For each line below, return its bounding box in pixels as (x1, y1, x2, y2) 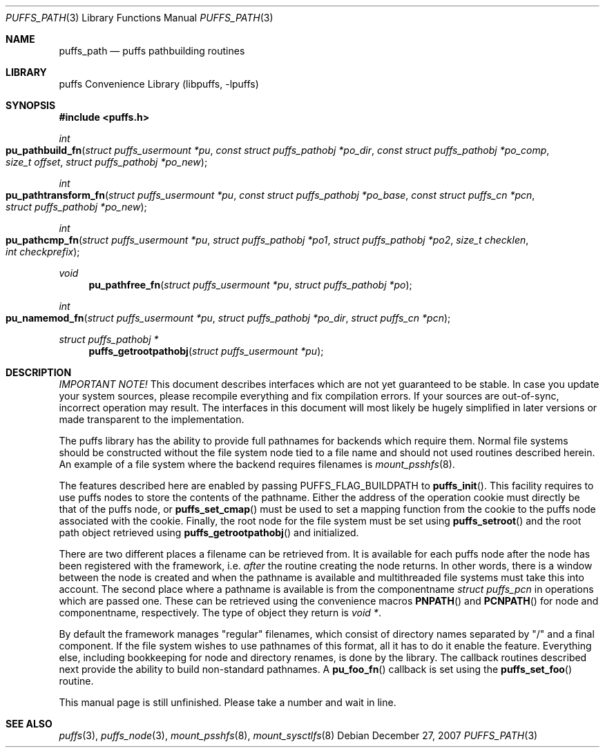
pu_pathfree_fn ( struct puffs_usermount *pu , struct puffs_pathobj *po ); (88, 279, 412, 291)
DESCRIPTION (6, 366, 72, 378)
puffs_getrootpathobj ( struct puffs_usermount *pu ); (88, 345, 324, 357)
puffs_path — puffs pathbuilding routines (59, 45, 245, 57)
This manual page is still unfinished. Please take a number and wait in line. (59, 696, 396, 708)
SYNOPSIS (6, 99, 56, 111)
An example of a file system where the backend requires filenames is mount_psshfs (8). (59, 458, 455, 470)
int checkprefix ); (6, 246, 80, 257)
